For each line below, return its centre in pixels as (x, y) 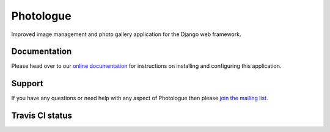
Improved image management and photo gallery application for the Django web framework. (126, 34)
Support (27, 83)
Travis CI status (42, 116)
